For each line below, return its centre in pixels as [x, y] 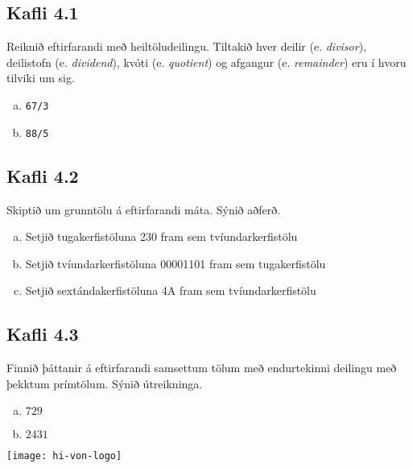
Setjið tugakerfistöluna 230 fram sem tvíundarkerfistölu [161, 236]
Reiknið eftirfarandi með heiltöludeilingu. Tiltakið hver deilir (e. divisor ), [187, 46]
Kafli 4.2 [43, 175]
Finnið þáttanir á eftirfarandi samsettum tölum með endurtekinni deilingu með [202, 368]
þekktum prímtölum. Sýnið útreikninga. [105, 383]
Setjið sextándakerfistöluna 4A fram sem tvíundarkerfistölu [171, 290]
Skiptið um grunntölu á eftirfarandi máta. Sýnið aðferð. [144, 209]
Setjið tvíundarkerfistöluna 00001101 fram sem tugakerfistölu [176, 263]
